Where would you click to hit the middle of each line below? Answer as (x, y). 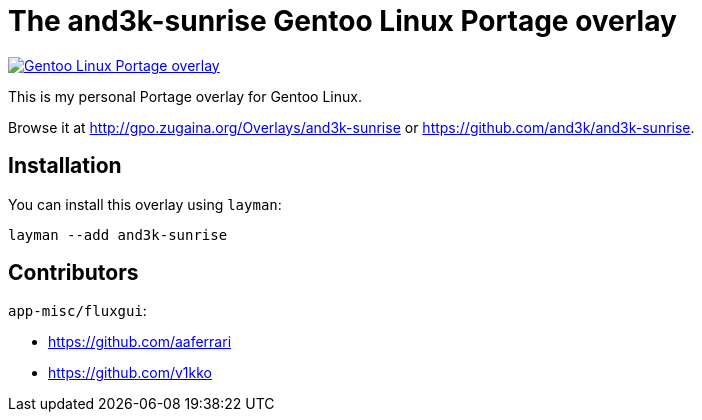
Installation (65, 166)
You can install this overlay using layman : (145, 204)
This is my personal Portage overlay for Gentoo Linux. (185, 96)
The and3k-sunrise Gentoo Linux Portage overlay (342, 21)
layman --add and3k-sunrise (118, 234)
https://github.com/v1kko (130, 373)
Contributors (73, 273)
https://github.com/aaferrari (140, 342)
